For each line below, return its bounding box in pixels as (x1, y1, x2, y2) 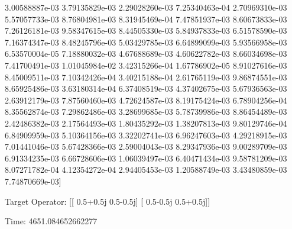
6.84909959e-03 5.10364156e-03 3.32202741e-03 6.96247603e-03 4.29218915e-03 (5, 128, 287, 141)
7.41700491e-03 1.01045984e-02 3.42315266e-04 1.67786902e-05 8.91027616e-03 (5, 59, 287, 71)
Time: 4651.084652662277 (5, 215, 98, 227)
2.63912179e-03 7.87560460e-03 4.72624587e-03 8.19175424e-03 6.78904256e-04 (5, 93, 287, 106)
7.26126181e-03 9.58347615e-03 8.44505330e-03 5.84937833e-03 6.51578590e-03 (5, 24, 287, 37)
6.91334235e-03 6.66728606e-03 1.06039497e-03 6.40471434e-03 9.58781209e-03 (5, 151, 287, 164)
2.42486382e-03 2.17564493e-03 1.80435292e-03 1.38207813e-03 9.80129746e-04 (5, 117, 287, 129)
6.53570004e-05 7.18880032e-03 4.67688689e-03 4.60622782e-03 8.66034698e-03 (5, 47, 287, 60)
